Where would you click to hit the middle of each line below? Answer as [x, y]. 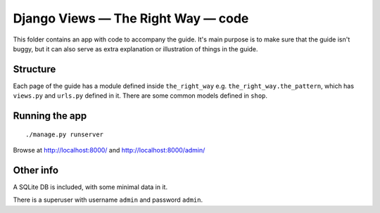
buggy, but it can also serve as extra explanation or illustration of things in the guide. [135, 49]
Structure [34, 69]
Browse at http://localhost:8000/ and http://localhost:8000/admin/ [109, 150]
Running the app [50, 116]
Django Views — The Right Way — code [131, 18]
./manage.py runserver [65, 134]
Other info [36, 170]
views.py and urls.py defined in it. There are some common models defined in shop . [140, 96]
